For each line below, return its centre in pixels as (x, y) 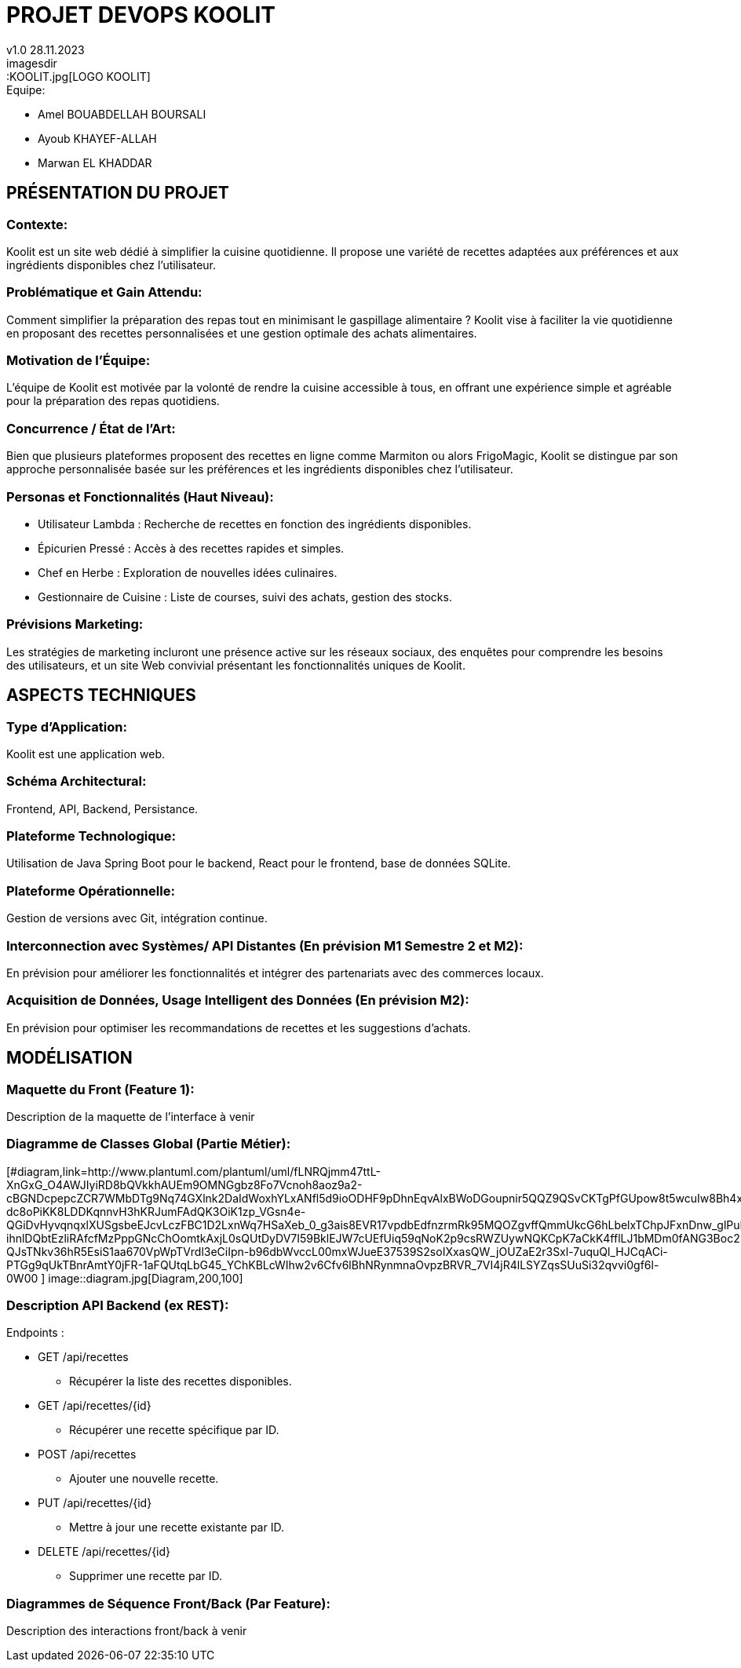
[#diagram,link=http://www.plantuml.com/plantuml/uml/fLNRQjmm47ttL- (193, 1171)
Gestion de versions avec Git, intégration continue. (137, 918)
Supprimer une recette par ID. (146, 1576)
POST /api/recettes (87, 1454)
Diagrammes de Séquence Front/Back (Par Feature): (168, 1603)
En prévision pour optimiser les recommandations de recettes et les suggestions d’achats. (239, 1027)
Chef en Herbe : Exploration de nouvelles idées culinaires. (188, 572)
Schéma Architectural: (77, 781)
